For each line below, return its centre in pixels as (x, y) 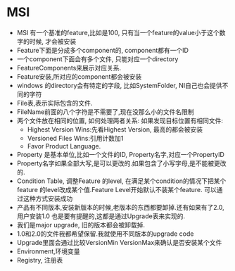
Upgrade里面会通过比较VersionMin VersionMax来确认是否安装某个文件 (119, 242)
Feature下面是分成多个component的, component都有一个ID (103, 50)
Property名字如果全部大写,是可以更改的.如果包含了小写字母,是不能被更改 (121, 163)
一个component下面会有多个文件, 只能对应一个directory (97, 59)
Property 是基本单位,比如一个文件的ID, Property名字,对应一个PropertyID (120, 154)
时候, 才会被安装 (53, 41)
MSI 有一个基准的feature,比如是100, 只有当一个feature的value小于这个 (118, 32)
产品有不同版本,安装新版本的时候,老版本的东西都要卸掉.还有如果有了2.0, (120, 207)
